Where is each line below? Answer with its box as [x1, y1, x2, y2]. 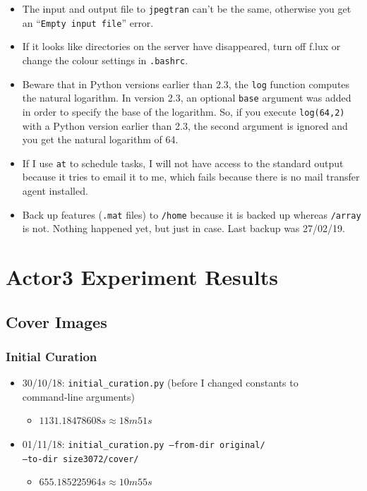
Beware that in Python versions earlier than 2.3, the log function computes [22, 76, 350, 91]
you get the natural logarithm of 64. [22, 132, 179, 147]
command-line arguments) [22, 389, 135, 404]
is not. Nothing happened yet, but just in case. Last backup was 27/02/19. [22, 221, 345, 236]
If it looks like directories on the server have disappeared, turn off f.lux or [22, 39, 341, 54]
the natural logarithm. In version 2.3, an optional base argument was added [22, 90, 351, 105]
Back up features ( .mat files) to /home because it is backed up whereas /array [22, 207, 361, 222]
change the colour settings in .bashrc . [22, 52, 188, 67]
